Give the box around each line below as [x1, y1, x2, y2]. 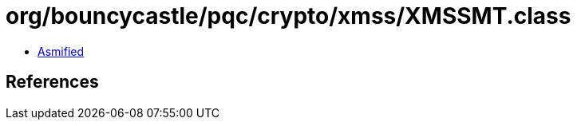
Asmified [38, 44, 85, 58]
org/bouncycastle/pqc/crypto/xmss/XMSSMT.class [6, 2, 571, 30]
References [6, 72, 99, 93]
